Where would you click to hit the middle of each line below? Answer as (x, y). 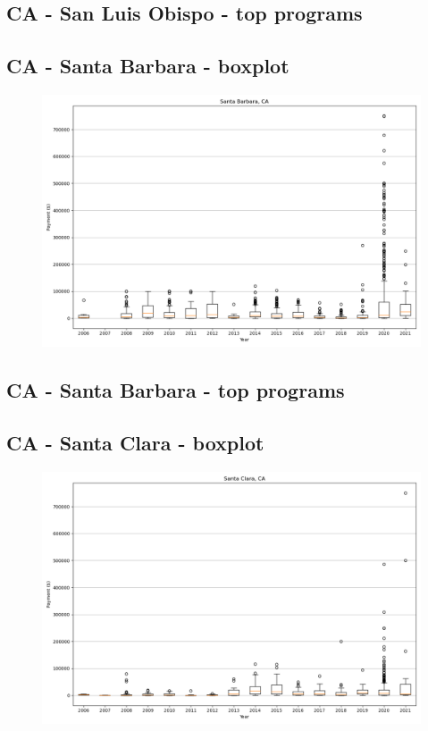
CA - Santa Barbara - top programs (176, 390)
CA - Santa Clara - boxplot (135, 443)
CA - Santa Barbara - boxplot (148, 66)
